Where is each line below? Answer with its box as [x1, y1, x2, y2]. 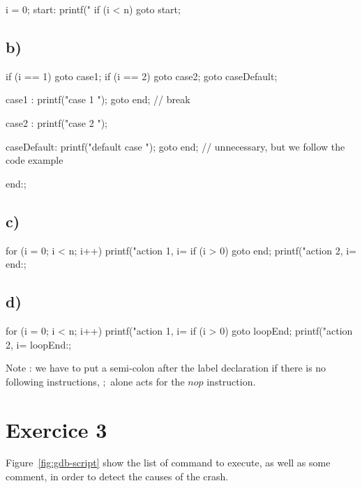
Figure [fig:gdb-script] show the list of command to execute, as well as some [6, 455, 331, 470]
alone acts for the [110, 374, 185, 388]
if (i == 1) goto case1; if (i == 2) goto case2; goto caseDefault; [6, 68, 278, 83]
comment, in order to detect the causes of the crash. [6, 469, 229, 484]
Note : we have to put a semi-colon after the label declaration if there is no [6, 360, 326, 375]
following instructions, [6, 374, 100, 388]
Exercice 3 [6, 415, 107, 443]
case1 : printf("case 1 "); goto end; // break [6, 92, 190, 107]
